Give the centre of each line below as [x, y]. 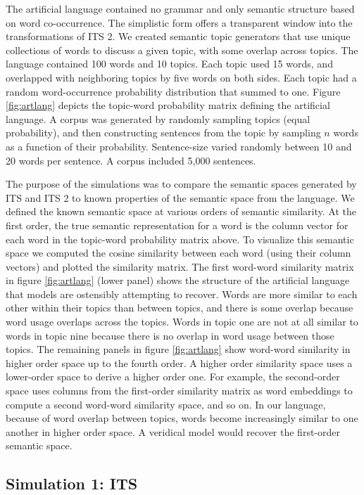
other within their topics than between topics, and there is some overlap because [180, 308]
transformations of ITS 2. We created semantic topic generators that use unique [178, 36]
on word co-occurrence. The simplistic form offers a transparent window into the [179, 22]
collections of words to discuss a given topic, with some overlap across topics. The [182, 50]
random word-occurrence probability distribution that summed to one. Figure [173, 91]
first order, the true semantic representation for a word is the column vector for [177, 225]
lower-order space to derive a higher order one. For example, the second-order [173, 377]
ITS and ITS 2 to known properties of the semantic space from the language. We [180, 197]
